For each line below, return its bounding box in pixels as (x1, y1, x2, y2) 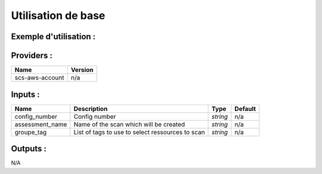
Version (70, 66, 94, 74)
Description (73, 105, 108, 113)
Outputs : (11, 144, 47, 154)
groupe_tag (14, 128, 47, 136)
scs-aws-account (14, 74, 65, 82)
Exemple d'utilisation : (11, 31, 96, 42)
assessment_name (14, 120, 67, 128)
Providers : (11, 50, 53, 61)
